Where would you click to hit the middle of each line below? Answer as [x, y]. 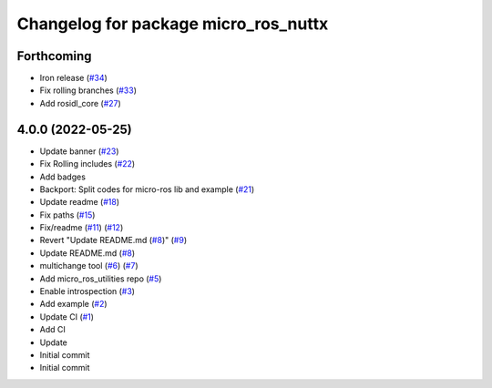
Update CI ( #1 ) [67, 317]
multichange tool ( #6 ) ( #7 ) [89, 266]
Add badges [63, 177]
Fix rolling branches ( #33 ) [88, 90]
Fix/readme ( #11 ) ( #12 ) [82, 228]
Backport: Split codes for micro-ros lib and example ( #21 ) [147, 189]
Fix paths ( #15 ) [67, 215]
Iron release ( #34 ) [74, 78]
